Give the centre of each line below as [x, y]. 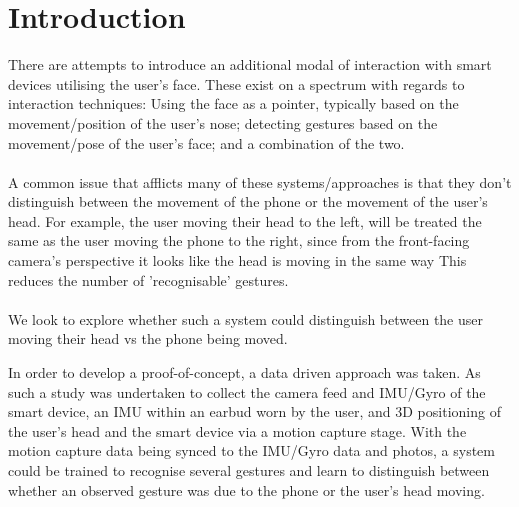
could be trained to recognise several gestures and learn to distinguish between [249, 470]
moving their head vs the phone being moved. [148, 338]
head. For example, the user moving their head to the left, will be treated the [245, 220]
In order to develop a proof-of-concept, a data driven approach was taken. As [244, 372]
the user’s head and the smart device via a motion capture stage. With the [237, 430]
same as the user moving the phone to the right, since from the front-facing [239, 240]
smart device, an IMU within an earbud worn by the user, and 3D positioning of [254, 411]
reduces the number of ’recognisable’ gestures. [148, 279]
